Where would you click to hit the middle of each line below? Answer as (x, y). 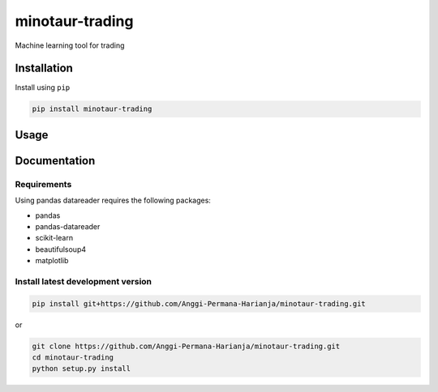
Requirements (43, 184)
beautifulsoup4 (61, 249)
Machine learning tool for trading (70, 45)
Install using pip (43, 87)
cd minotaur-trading (73, 358)
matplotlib (52, 261)
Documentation (55, 161)
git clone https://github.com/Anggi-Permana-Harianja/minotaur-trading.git (186, 346)
